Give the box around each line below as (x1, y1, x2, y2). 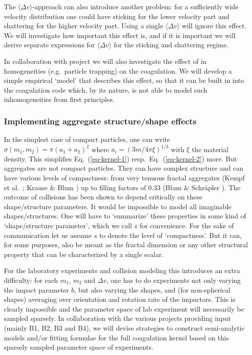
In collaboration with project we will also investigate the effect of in (4, 56, 207, 66)
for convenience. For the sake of (139, 220, 234, 230)
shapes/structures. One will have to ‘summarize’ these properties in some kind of (4, 211, 246, 221)
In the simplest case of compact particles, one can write (4, 134, 170, 144)
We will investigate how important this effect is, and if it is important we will (4, 30, 236, 40)
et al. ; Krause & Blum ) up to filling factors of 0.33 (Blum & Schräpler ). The (4, 182, 241, 192)
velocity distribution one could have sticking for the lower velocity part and (4, 11, 230, 21)
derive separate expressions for (4, 39, 95, 50)
